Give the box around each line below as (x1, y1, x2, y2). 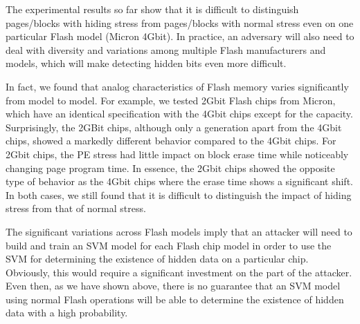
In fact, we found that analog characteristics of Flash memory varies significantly (6, 79, 349, 93)
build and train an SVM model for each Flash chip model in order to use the (6, 238, 332, 252)
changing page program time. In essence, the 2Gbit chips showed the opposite (6, 160, 335, 175)
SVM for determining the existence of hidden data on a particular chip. (6, 251, 309, 266)
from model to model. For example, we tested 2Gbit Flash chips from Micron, (6, 93, 336, 107)
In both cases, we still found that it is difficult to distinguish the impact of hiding (6, 187, 352, 202)
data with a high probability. (6, 305, 128, 320)
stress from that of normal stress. (6, 201, 146, 216)
